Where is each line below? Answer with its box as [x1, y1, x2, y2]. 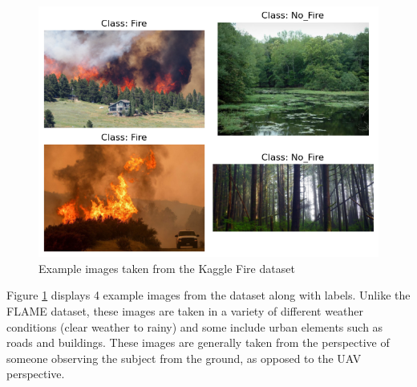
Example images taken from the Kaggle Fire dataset [38, 259, 295, 276]
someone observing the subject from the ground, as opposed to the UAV [6, 349, 362, 366]
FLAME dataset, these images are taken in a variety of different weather [6, 303, 364, 320]
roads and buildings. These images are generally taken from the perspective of [6, 334, 390, 351]
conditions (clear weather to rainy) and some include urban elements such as [6, 318, 383, 335]
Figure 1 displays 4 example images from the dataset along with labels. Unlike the [6, 287, 411, 303]
